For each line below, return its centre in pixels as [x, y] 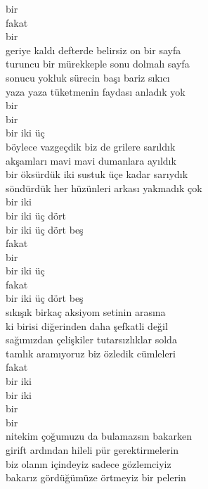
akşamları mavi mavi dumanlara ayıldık [91, 160]
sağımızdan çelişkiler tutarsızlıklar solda [91, 339]
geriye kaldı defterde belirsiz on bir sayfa [93, 50]
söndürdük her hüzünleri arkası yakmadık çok [104, 188]
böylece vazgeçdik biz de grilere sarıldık [91, 146]
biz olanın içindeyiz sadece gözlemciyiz [89, 463]
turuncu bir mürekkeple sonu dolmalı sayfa [98, 64]
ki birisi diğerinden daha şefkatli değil [87, 325]
